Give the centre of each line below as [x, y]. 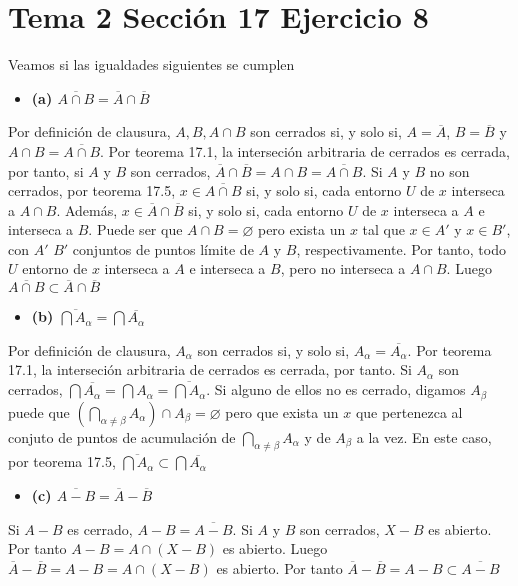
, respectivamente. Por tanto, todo [401, 248]
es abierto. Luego [275, 548]
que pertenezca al [409, 411]
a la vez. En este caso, [424, 436]
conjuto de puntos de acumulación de [122, 436]
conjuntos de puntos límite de [163, 248]
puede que [39, 411]
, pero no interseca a [343, 268]
